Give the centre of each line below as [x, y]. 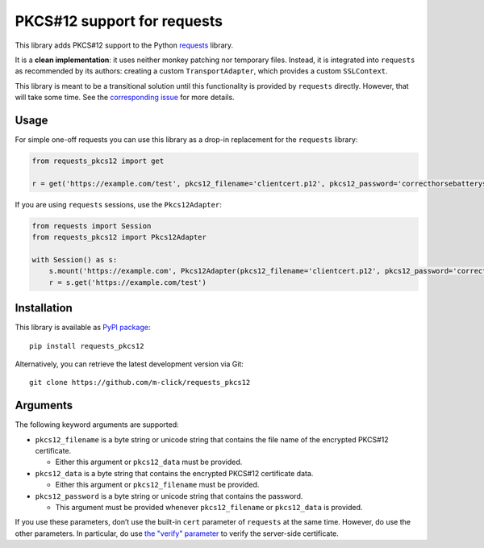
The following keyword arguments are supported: [97, 425]
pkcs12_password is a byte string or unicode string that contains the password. [169, 496]
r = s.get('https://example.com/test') [128, 282]
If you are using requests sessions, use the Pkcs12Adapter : [118, 204]
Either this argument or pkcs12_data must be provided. [149, 462]
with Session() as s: [75, 259]
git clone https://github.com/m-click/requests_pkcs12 [140, 383]
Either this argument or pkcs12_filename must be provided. [157, 485]
